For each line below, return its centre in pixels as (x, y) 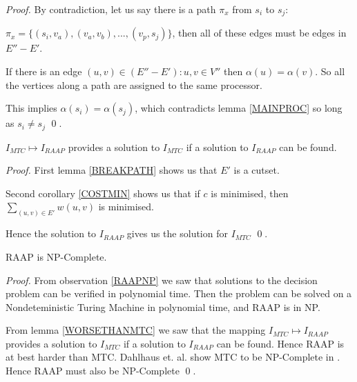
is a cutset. (257, 170)
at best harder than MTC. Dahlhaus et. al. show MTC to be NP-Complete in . (173, 357)
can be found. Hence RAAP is (280, 343)
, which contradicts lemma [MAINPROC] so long (239, 108)
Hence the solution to (51, 233)
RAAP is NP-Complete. (56, 256)
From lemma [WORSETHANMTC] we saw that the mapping (136, 330)
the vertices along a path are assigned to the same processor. (134, 84)
